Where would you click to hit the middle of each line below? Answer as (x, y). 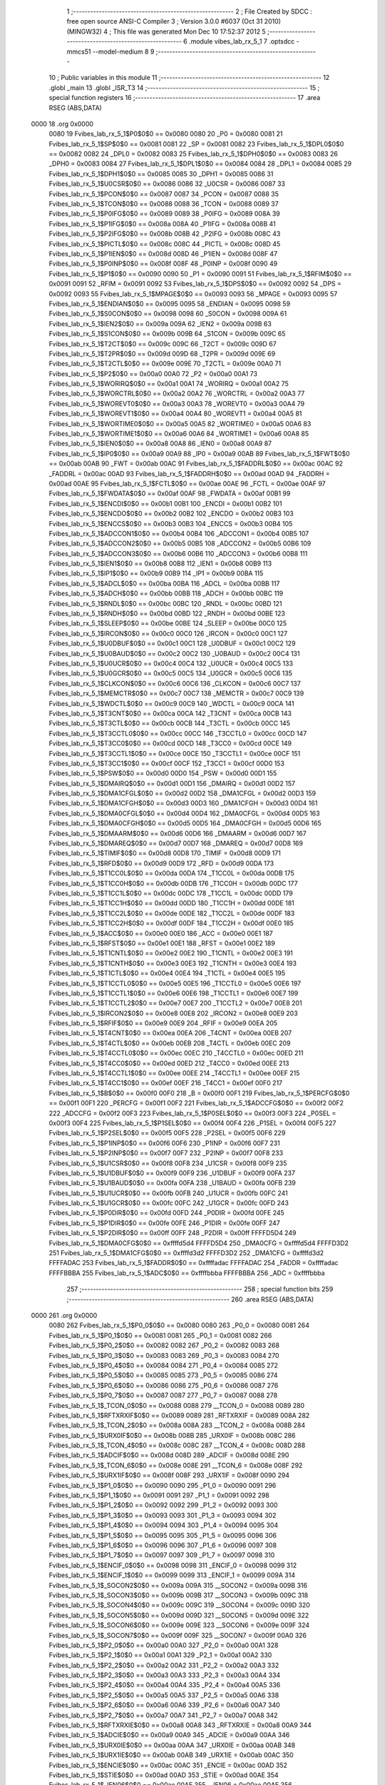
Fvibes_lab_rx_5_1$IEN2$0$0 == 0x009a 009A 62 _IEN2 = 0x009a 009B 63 (160, 323)
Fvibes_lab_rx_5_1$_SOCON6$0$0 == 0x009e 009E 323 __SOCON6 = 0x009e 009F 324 (179, 1625)
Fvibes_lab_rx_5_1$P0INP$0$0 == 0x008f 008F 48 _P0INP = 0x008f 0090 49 (163, 263)
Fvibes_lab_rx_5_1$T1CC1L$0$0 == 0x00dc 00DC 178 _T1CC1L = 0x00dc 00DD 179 (171, 893)
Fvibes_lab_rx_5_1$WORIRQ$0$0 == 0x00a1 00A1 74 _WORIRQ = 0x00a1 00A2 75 (169, 384)
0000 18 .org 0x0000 (62, 124)
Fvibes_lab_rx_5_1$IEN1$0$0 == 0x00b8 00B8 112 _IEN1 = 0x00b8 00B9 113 (160, 563)
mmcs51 (79, 51)
